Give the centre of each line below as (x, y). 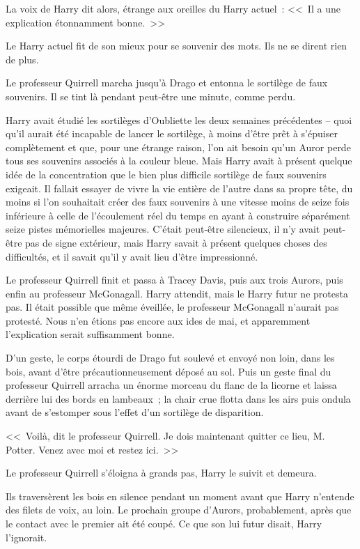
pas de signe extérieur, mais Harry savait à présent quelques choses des (176, 242)
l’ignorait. (26, 537)
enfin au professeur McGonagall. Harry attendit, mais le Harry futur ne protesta (177, 293)
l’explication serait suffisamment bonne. (90, 334)
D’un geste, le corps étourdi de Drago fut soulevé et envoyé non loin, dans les (170, 358)
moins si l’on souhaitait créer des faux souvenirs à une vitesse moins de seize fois (178, 202)
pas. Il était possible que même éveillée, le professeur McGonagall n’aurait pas (172, 307)
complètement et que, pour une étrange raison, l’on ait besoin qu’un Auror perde (178, 147)
